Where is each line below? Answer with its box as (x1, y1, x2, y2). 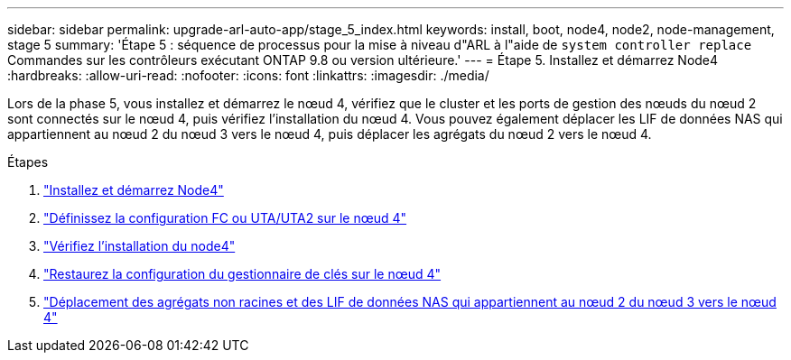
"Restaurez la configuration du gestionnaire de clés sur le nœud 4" (43, 266, 442, 282)
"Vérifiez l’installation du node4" (43, 238, 236, 254)
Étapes (7, 154, 49, 170)
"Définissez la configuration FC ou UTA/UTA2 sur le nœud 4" (43, 210, 407, 226)
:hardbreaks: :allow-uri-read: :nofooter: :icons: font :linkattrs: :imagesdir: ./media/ (7, 68, 489, 83)
